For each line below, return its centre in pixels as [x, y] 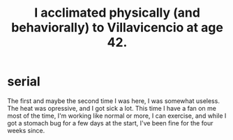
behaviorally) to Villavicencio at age [117, 28]
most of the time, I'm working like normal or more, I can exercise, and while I [117, 116]
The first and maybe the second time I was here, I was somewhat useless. [113, 101]
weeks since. [26, 130]
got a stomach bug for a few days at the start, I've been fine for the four [110, 123]
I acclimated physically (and [117, 13]
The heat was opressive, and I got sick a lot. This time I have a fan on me [112, 108]
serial [24, 82]
